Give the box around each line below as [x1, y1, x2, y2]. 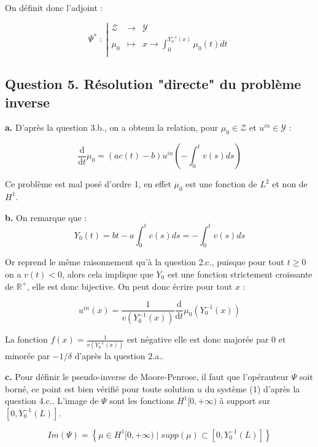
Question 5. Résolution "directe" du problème [5, 74, 301, 93]
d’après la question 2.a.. [74, 349, 164, 362]
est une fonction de [185, 177, 257, 190]
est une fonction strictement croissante [167, 268, 312, 280]
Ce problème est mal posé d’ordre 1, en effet [5, 177, 171, 190]
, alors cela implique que [62, 268, 153, 280]
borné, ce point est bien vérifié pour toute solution [5, 382, 195, 395]
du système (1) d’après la [204, 382, 300, 395]
